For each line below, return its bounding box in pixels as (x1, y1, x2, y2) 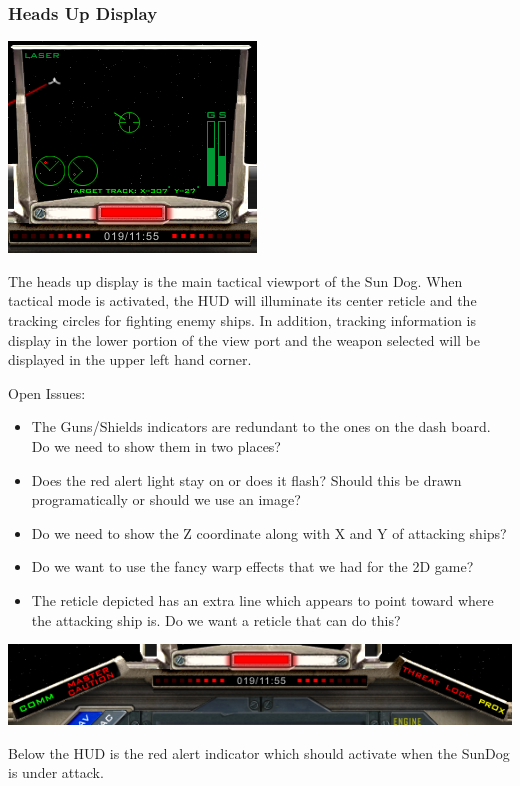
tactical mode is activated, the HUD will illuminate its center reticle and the (8, 290, 477, 311)
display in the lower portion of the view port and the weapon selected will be (8, 329, 480, 350)
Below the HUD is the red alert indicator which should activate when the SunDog (8, 742, 510, 763)
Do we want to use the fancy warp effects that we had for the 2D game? (31, 556, 474, 577)
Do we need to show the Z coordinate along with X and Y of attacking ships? (31, 522, 507, 543)
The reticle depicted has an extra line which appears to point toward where (31, 589, 494, 610)
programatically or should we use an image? (31, 489, 301, 510)
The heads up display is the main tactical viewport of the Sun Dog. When (8, 270, 463, 291)
